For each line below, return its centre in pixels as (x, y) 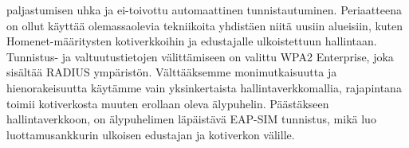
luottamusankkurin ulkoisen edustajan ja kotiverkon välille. (151, 134)
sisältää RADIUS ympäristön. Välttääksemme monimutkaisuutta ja (172, 72)
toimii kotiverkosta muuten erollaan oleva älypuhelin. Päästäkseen (168, 103)
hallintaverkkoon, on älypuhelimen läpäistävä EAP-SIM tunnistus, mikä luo (191, 119)
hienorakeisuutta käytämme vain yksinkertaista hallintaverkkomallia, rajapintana (204, 87)
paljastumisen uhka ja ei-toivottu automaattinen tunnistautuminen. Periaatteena (204, 10)
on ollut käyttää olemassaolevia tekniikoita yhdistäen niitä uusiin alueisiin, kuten (205, 25)
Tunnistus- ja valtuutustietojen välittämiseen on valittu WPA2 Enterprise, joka (200, 56)
